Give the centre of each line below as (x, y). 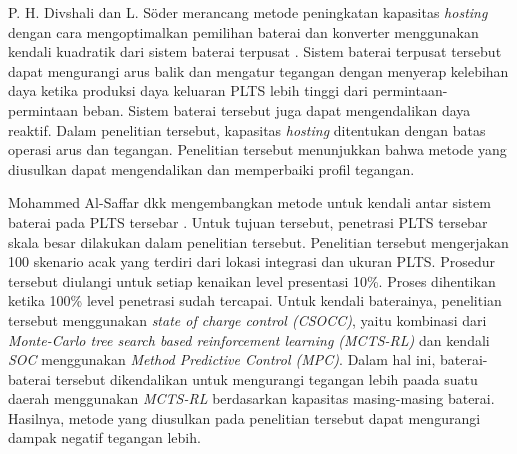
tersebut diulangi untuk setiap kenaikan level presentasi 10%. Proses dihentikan (252, 280)
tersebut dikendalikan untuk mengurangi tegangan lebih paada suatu (266, 378)
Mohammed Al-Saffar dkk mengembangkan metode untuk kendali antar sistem (249, 202)
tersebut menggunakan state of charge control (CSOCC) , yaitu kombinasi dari (247, 319)
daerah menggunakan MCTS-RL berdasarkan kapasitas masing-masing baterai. (251, 398)
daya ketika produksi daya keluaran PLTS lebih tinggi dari (188, 90)
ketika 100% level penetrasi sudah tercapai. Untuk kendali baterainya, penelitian (255, 300)
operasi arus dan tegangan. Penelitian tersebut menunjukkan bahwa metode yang (257, 149)
